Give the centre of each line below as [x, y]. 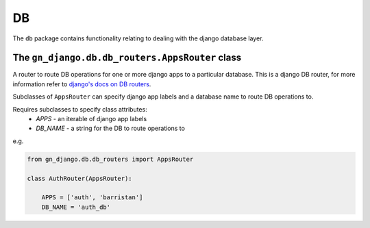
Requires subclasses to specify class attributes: [80, 109]
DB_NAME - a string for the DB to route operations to [110, 128]
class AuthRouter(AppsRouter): [80, 178]
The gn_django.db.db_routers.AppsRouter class [127, 58]
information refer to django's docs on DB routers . [82, 84]
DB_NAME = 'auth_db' [76, 207]
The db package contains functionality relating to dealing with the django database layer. [138, 38]
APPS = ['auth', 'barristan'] [92, 198]
